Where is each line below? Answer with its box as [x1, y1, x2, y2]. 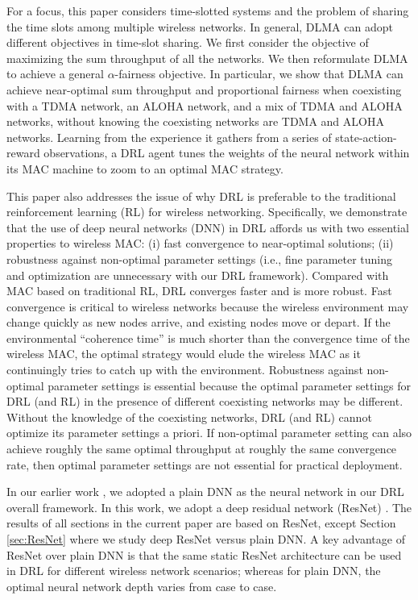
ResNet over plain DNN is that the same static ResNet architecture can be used [6, 546, 402, 563]
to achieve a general [6, 65, 104, 82]
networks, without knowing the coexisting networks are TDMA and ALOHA [6, 113, 384, 130]
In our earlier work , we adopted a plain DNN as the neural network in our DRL [6, 483, 404, 500]
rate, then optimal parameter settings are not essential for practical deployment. [6, 456, 403, 473]
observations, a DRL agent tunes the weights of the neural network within [43, 144, 410, 161]
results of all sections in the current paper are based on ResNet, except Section [6, 515, 396, 531]
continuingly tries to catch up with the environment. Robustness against [6, 361, 363, 378]
